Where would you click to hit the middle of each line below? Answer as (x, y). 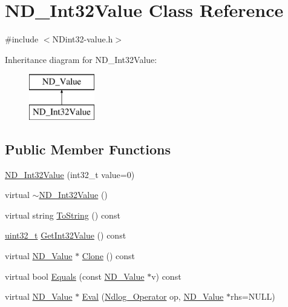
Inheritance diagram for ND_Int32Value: (81, 59)
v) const (166, 276)
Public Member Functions (88, 149)
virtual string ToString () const (63, 215)
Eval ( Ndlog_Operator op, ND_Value (153, 296)
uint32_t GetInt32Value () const (66, 235)
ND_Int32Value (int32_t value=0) (70, 174)
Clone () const (109, 256)
